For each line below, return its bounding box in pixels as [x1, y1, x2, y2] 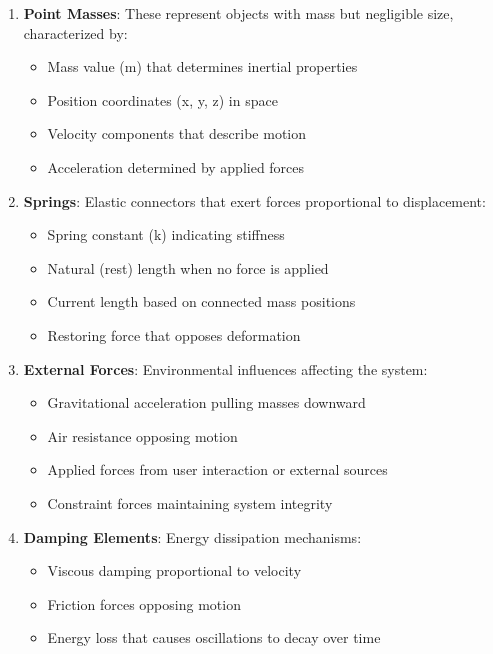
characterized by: [23, 22, 128, 43]
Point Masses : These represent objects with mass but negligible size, [23, 3, 454, 23]
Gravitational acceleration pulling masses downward [47, 392, 366, 413]
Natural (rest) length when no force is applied [47, 257, 329, 278]
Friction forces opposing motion [47, 593, 241, 614]
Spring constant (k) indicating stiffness [47, 224, 285, 245]
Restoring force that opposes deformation [47, 324, 301, 345]
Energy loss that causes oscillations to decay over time [47, 627, 381, 648]
